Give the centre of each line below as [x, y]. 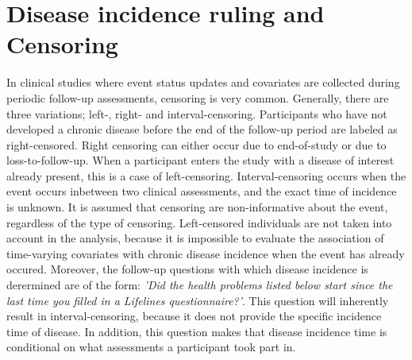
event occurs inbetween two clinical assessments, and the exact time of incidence [202, 191]
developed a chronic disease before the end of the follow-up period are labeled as [202, 129]
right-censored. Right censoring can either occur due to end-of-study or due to [196, 144]
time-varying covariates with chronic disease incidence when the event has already [206, 253]
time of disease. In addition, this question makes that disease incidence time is [197, 331]
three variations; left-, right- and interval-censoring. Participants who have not [197, 113]
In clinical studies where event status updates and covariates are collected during [203, 82]
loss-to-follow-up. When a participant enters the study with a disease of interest [200, 160]
